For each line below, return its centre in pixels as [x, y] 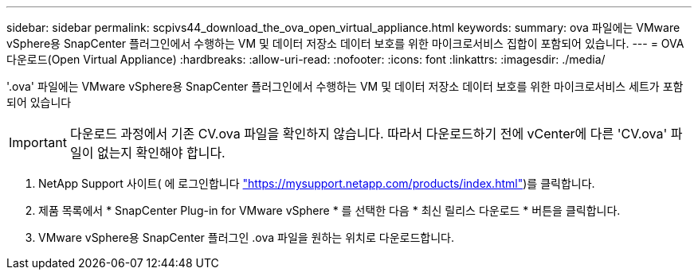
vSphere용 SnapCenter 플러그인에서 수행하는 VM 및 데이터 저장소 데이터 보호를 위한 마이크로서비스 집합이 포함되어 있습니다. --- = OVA [345, 43]
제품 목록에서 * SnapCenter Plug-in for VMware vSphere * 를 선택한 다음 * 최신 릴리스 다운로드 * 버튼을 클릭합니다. [329, 210]
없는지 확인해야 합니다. [161, 153]
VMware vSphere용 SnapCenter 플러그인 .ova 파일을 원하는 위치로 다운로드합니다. [246, 237]
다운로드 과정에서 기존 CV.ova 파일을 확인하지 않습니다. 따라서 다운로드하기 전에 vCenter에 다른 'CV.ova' [369, 134]
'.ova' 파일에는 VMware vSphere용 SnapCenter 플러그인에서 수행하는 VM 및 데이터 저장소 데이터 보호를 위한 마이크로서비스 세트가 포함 [345, 86]
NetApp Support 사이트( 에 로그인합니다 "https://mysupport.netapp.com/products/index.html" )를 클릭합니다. [317, 183]
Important [38, 142]
